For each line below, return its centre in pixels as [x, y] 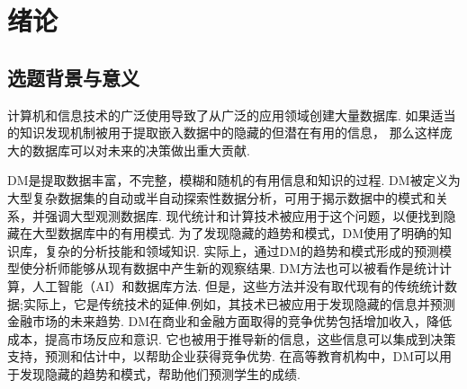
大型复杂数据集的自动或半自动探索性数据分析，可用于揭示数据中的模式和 [221, 197]
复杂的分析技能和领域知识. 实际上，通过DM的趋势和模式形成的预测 [242, 250]
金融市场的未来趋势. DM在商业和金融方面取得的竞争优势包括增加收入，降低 [230, 321]
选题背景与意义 [73, 77]
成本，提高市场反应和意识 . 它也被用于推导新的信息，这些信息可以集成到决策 [232, 338]
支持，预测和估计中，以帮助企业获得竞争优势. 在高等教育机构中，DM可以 [224, 356]
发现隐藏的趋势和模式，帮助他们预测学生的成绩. [160, 373]
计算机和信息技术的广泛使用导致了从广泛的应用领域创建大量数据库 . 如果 [219, 115]
